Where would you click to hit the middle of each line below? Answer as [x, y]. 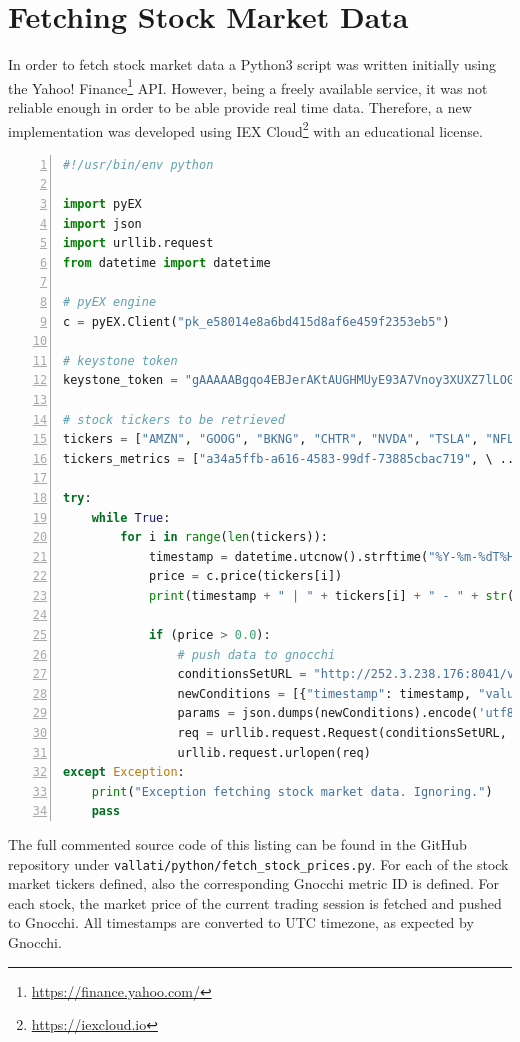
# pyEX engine [110, 301]
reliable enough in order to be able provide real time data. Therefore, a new [240, 106]
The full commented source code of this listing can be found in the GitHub [237, 844]
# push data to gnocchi [256, 654]
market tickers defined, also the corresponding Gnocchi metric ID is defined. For [254, 883]
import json [102, 223]
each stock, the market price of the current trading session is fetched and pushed [255, 902]
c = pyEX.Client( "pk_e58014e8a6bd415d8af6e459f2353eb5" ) [256, 321]
